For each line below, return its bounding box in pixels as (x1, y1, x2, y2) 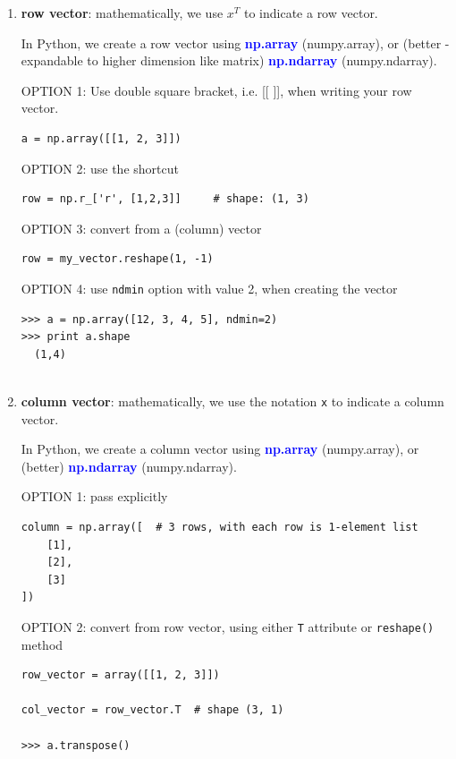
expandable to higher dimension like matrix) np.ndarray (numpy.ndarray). (21, 51, 437, 70)
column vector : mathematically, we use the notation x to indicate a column (21, 391, 444, 410)
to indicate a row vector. (243, 4, 378, 21)
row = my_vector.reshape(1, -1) (21, 252, 214, 266)
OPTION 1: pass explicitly (21, 487, 168, 506)
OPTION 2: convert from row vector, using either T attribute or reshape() (21, 617, 435, 635)
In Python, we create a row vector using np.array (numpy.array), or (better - (21, 33, 450, 52)
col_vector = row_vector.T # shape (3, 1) (21, 704, 284, 717)
